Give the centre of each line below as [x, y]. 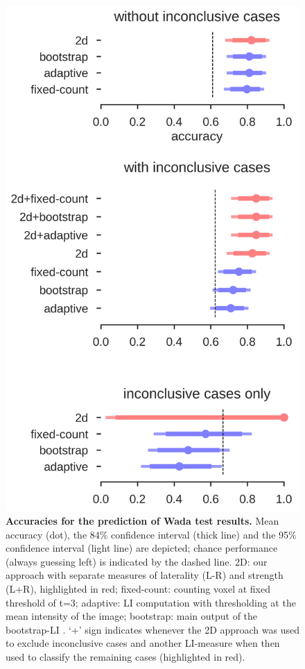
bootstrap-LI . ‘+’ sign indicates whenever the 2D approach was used [153, 629]
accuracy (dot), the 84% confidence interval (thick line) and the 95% [151, 534]
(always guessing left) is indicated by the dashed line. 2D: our [137, 561]
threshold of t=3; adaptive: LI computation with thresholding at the [151, 602]
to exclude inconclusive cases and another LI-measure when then [143, 643]
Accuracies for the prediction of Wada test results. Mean [142, 521]
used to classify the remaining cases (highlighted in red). [125, 657]
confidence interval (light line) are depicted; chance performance [142, 548]
